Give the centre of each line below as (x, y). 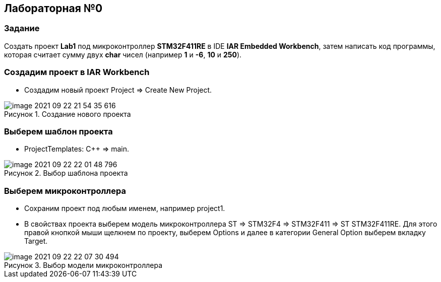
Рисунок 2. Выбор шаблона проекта (66, 173)
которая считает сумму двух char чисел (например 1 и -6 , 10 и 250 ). (123, 54)
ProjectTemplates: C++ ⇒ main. (77, 149)
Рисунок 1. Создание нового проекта (68, 114)
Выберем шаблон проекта (58, 131)
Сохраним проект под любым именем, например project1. (125, 208)
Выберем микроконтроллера (65, 191)
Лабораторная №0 (53, 8)
